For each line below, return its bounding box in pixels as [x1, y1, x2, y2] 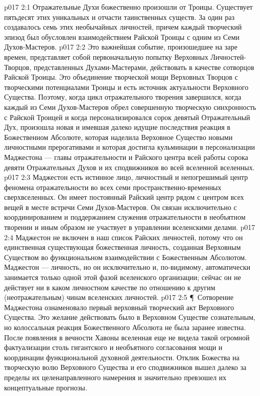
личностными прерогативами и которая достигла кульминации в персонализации [4, 142, 255, 152]
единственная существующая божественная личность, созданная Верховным [4, 242, 241, 252]
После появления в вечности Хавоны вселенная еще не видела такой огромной [4, 332, 250, 342]
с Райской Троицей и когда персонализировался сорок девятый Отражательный [4, 111, 250, 122]
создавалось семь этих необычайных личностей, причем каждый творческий [4, 21, 242, 32]
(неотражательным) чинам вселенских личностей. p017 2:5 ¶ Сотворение [4, 292, 234, 302]
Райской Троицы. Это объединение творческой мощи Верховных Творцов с [4, 72, 238, 82]
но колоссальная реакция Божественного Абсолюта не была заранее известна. [4, 322, 246, 332]
